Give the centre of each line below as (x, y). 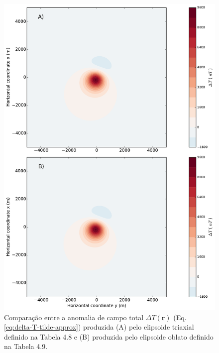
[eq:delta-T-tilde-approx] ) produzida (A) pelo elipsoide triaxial (99, 327)
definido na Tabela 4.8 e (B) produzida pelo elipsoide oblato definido (109, 336)
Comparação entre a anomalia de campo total (74, 317)
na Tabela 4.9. (26, 346)
